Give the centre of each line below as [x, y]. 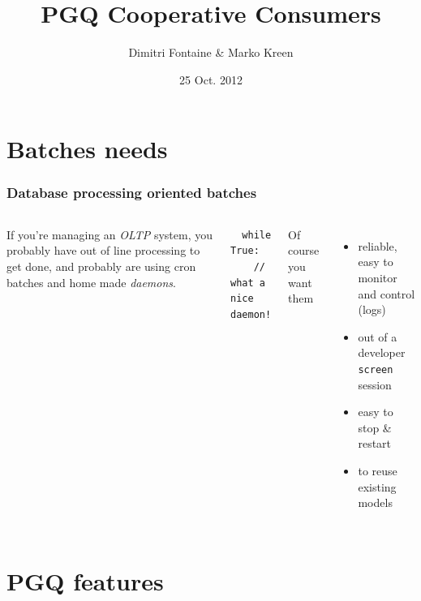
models [375, 502]
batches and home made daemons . [91, 282]
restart [375, 443]
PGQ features [85, 580]
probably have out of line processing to [103, 250]
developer [382, 352]
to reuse [378, 470]
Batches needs [87, 149]
